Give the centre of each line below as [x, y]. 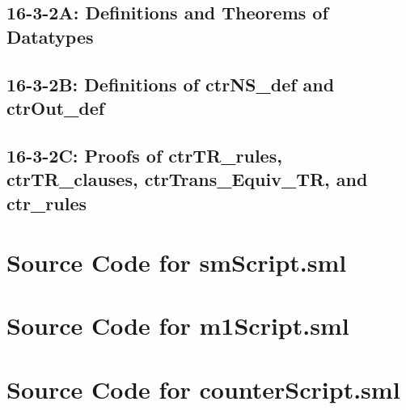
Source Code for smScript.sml [177, 262]
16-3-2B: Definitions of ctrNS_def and [171, 84]
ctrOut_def [56, 107]
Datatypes [50, 36]
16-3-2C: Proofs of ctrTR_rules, [144, 155]
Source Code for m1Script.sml [178, 325]
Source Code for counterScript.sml [203, 389]
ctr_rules [47, 203]
